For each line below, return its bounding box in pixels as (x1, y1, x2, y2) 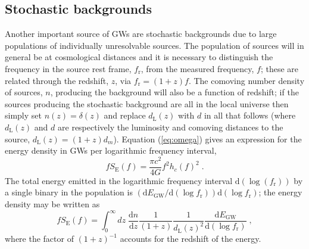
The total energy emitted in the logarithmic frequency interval (5, 174, 233, 186)
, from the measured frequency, (141, 62, 254, 74)
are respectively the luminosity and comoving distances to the (58, 120, 283, 133)
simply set (5, 109, 42, 122)
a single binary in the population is (5, 186, 133, 198)
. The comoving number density (188, 74, 305, 86)
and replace (104, 109, 146, 122)
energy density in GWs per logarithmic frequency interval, (5, 144, 217, 157)
